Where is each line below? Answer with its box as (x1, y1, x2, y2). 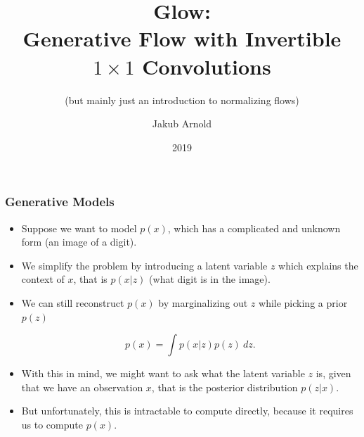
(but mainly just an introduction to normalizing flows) (65, 92, 299, 107)
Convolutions (142, 51, 271, 80)
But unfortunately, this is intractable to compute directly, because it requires (21, 403, 353, 418)
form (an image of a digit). (21, 234, 137, 249)
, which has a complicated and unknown (167, 220, 341, 235)
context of (21, 272, 65, 286)
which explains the (278, 258, 358, 272)
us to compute (21, 417, 83, 431)
